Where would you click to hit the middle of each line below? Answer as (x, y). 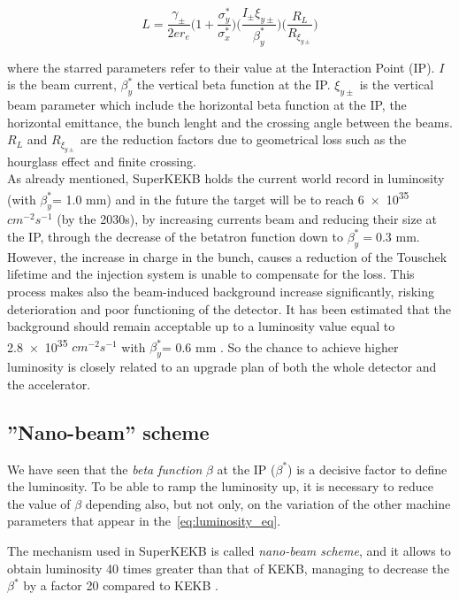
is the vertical (397, 85)
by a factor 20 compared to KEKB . (121, 585)
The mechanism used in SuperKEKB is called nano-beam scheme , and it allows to (229, 550)
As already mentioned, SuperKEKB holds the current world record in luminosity (226, 178)
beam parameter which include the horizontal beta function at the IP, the (207, 105)
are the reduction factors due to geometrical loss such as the (243, 139)
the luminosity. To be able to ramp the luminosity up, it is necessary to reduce (220, 486)
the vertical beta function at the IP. (233, 85)
